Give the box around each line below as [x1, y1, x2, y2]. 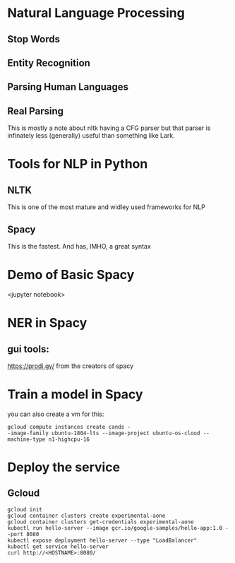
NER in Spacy [7, 315, 88, 331]
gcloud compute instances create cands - [7, 423, 131, 430]
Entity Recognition [7, 57, 90, 69]
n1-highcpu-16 [48, 436, 90, 443]
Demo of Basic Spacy [7, 267, 135, 283]
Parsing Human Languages [7, 81, 129, 93]
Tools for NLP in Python [7, 156, 148, 172]
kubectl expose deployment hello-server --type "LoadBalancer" [7, 537, 198, 544]
